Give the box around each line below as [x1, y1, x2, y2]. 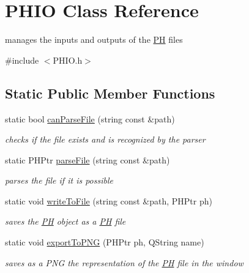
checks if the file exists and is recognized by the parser [5, 133, 206, 146]
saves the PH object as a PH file [5, 215, 126, 228]
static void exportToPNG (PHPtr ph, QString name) [5, 236, 204, 249]
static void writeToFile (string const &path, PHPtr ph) [5, 194, 212, 207]
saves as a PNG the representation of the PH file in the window [5, 256, 243, 269]
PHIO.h [53, 53, 83, 66]
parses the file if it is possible [5, 174, 113, 187]
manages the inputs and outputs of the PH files [5, 33, 183, 46]
